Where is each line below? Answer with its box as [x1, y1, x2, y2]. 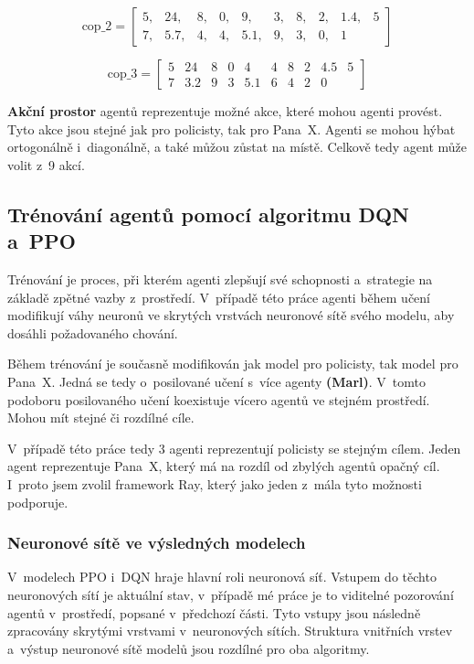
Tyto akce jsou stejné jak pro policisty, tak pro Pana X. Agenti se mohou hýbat [7, 119, 456, 138]
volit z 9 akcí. [7, 155, 85, 174]
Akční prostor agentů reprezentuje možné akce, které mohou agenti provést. [7, 102, 443, 120]
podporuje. [7, 492, 68, 511]
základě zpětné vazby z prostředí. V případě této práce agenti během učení [7, 287, 430, 306]
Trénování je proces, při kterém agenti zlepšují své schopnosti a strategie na [7, 269, 433, 288]
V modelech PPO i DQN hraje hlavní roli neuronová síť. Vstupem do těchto [7, 567, 437, 586]
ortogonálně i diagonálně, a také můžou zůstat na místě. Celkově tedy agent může [7, 137, 467, 156]
